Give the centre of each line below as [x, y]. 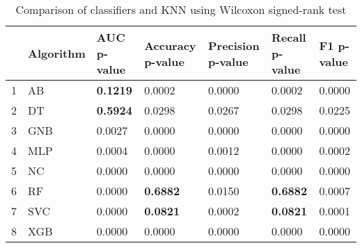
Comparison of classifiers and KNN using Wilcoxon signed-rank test [181, 9]
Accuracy [170, 45]
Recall [289, 37]
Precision [234, 45]
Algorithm [57, 53]
